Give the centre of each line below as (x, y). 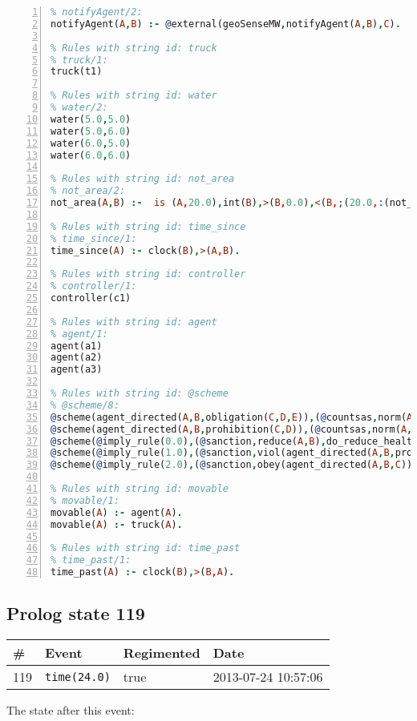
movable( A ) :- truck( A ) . (117, 524)
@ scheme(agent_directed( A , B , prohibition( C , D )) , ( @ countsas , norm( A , (232, 429)
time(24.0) (78, 677)
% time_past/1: (91, 560)
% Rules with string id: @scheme (140, 393)
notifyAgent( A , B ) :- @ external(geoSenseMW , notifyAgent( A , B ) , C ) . (226, 24)
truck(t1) (77, 72)
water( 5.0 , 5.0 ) (91, 119)
